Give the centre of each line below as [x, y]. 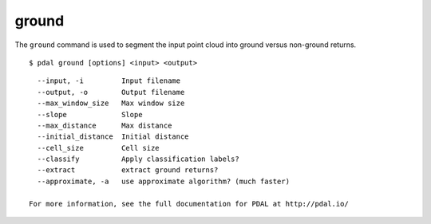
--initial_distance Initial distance [113, 137]
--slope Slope [90, 114]
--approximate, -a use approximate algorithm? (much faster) [164, 181]
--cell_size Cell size [98, 148]
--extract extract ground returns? [128, 170]
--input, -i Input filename [109, 81]
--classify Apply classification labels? [138, 159]
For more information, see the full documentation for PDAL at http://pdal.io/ [189, 204]
